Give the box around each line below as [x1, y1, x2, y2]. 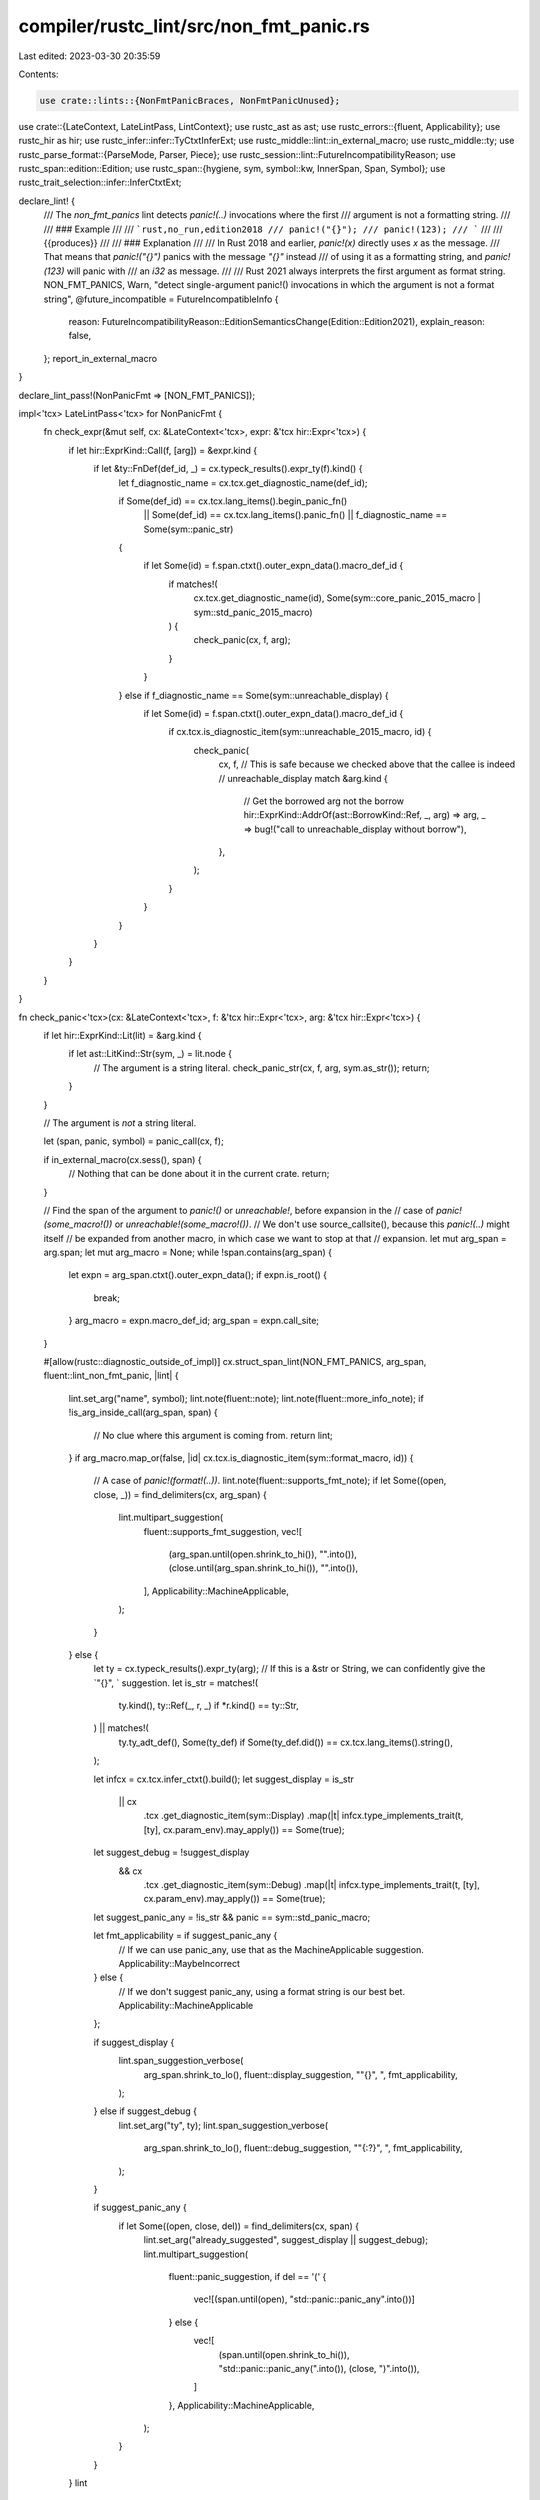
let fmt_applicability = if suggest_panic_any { [93, 1930, 278, 1942]
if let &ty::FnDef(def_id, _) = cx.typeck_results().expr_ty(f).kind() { [93, 463, 363, 475]
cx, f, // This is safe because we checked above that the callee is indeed [218, 758, 516, 770]
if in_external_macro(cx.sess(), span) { [43, 1153, 202, 1165]
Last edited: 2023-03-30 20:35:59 [18, 50, 161, 62]
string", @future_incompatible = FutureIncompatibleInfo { [43, 293, 279, 305]
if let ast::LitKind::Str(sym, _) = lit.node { [68, 1048, 233, 1060]
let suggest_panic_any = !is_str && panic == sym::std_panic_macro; [93, 1911, 371, 1923]
